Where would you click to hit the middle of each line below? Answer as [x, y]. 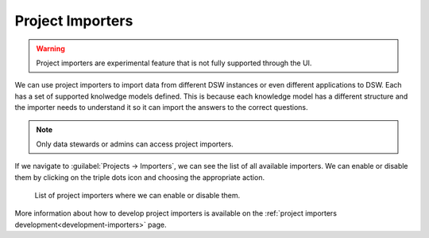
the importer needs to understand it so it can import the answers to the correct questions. [161, 107]
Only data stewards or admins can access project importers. [135, 144]
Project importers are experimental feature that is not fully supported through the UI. [174, 63]
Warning [50, 49]
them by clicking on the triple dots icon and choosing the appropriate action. [140, 177]
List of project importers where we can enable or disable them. [137, 196]
